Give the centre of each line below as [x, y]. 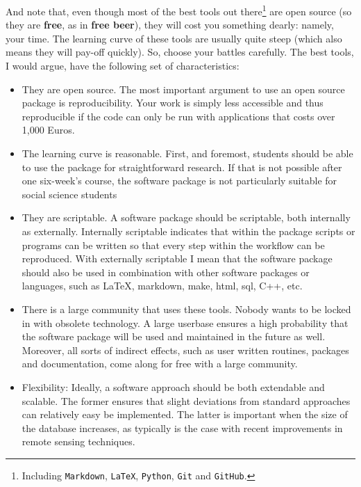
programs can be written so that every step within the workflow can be [173, 245]
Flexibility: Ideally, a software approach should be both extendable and [173, 386]
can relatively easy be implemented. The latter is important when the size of [185, 414]
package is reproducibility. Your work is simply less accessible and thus [173, 103]
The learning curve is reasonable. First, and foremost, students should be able [187, 153]
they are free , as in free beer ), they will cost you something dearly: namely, [170, 25]
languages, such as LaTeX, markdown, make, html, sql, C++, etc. [162, 286]
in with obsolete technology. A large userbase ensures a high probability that [185, 322]
